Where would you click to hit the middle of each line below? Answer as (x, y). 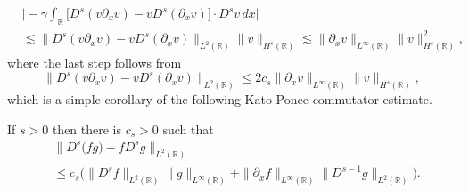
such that (188, 129)
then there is (87, 129)
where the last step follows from (95, 63)
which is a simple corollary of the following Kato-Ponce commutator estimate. (220, 99)
